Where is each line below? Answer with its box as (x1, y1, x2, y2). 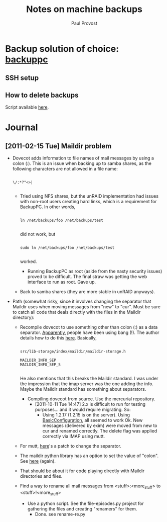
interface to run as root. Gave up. (27, 279, 96, 285)
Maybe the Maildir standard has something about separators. (20, 386, 146, 392)
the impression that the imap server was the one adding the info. (20, 381, 154, 387)
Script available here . (5, 104, 49, 110)
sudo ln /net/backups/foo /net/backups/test (20, 245, 115, 250)
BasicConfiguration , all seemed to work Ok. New (42, 417, 143, 423)
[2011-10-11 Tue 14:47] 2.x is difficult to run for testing (35, 401, 146, 407)
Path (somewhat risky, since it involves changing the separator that (12, 298, 151, 305)
